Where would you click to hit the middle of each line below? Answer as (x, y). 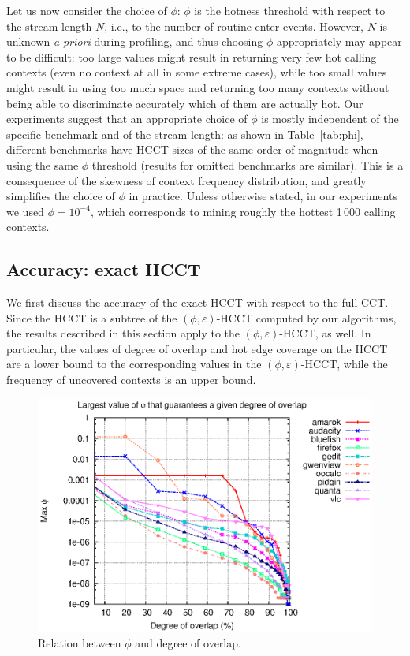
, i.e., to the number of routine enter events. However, (234, 26)
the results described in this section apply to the (123, 333)
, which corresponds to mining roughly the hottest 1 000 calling (243, 211)
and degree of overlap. (188, 642)
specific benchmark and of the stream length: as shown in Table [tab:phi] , (185, 134)
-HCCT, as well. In (325, 333)
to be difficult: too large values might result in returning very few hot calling (192, 56)
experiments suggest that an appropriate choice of (127, 119)
